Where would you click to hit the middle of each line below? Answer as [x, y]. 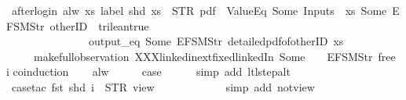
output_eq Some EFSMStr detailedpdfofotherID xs [216, 41]
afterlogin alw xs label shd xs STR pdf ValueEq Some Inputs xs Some [199, 10]
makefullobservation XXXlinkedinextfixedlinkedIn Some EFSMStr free [214, 56]
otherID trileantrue [99, 25]
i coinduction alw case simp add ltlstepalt [148, 71]
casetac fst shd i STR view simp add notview [163, 86]
